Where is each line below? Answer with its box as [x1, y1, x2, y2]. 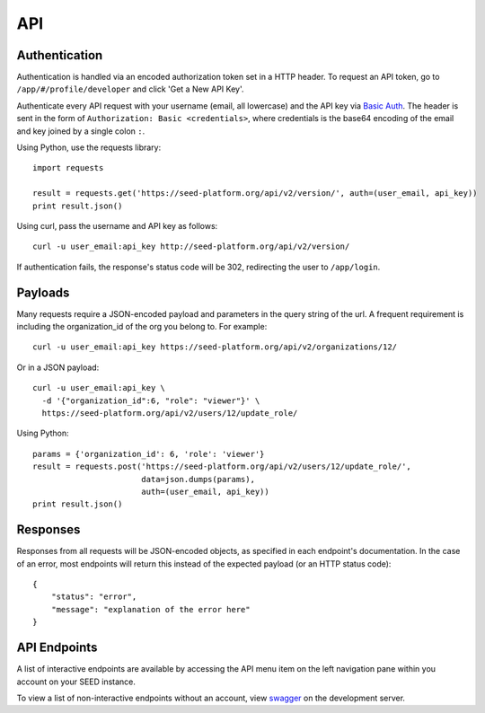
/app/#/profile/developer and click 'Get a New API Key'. [16, 84, 244, 94]
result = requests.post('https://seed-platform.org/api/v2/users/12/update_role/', [32, 462, 412, 471]
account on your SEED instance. [16, 676, 137, 687]
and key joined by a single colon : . [16, 126, 145, 136]
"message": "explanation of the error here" [50, 604, 251, 614]
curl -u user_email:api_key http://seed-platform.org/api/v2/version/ [32, 242, 350, 251]
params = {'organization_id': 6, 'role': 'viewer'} [32, 449, 265, 459]
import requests [32, 163, 104, 173]
